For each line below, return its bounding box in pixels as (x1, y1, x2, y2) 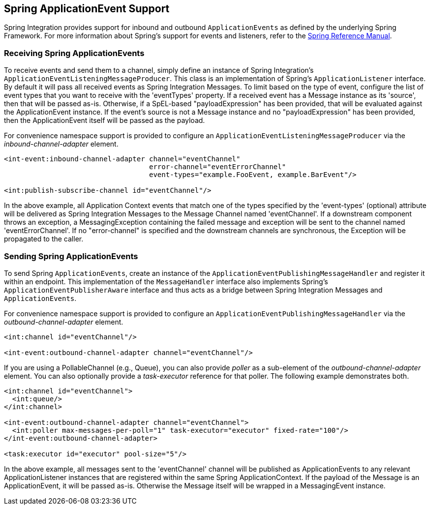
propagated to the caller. (4, 235, 84, 243)
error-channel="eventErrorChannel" (149, 163, 286, 171)
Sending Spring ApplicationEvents (4, 251, 138, 261)
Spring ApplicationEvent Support (4, 2, 170, 15)
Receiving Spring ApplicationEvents (4, 48, 145, 58)
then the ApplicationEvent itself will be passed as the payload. (4, 116, 205, 125)
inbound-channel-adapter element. (4, 140, 119, 149)
